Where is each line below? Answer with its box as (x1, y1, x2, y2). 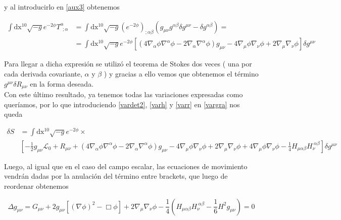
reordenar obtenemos (4, 180, 69, 191)
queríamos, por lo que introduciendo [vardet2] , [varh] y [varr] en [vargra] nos (4, 99, 240, 109)
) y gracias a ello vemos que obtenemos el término (104, 68, 259, 79)
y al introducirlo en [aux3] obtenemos (4, 2, 120, 12)
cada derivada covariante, (4, 68, 82, 79)
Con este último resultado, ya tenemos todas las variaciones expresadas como (4, 89, 243, 100)
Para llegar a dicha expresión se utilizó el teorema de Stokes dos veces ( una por (4, 58, 252, 69)
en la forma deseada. (30, 78, 94, 89)
